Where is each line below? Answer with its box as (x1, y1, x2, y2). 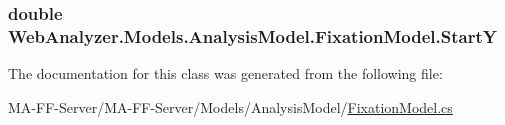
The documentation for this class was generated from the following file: (8, 63, 443, 84)
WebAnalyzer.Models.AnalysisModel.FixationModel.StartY (8, 23, 497, 48)
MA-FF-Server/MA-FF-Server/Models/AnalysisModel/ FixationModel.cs (8, 96, 453, 117)
